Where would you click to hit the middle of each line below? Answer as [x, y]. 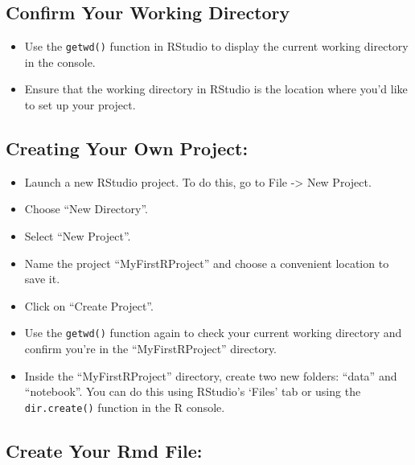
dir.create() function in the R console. [125, 407]
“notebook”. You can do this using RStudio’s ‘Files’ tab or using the [193, 391]
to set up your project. [80, 105]
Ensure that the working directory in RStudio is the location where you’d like [216, 89]
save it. [42, 279]
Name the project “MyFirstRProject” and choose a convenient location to [207, 263]
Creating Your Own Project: [127, 148]
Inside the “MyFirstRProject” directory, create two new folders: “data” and [211, 375]
